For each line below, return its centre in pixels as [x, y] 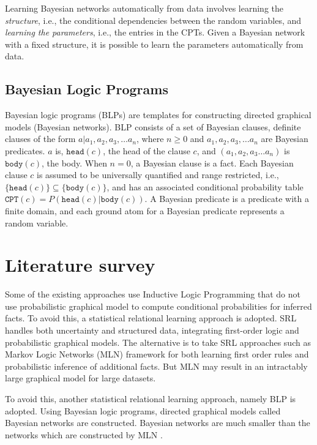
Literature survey [80, 265]
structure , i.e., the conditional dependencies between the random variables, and [153, 20]
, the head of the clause [147, 150]
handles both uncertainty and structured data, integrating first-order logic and [152, 330]
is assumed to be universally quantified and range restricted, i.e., [158, 175]
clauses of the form [40, 139]
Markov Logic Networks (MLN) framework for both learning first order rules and [157, 354]
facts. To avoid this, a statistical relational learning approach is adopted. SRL [151, 318]
